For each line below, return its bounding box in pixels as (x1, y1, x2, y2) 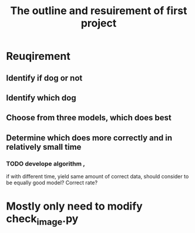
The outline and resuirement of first (10, 4, 187, 18)
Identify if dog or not (6, 73, 83, 83)
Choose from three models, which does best (6, 113, 172, 123)
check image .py (6, 212, 79, 227)
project (80, 16, 117, 30)
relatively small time (6, 142, 82, 152)
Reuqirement (6, 50, 70, 63)
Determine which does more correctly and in (6, 133, 173, 143)
